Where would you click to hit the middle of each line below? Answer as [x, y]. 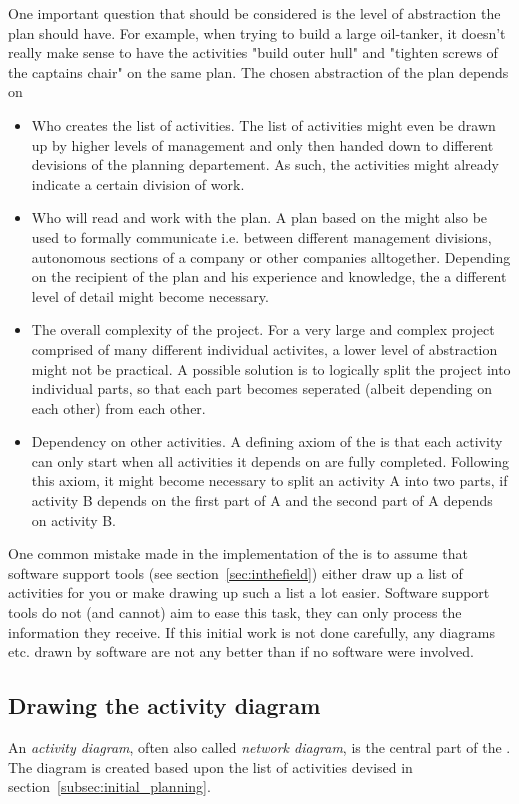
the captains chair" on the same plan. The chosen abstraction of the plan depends [258, 71]
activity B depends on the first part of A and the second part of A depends [262, 500]
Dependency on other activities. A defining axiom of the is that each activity [267, 441]
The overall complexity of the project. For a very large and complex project [263, 329]
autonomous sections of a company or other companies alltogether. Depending [271, 256]
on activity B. [73, 519]
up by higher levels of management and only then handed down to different [262, 144]
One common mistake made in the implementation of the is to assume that [238, 553]
